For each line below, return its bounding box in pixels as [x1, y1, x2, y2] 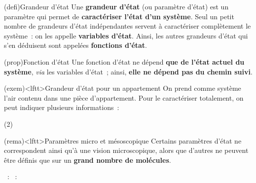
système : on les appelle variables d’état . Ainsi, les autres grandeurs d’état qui [4, 30, 248, 40]
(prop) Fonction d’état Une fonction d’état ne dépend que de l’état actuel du [4, 56, 245, 67]
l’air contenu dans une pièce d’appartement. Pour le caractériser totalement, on [4, 92, 244, 103]
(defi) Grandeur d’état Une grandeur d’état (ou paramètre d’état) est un [4, 1, 229, 11]
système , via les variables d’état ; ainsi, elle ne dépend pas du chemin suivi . [4, 66, 253, 76]
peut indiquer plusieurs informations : [4, 102, 119, 112]
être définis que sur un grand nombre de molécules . [4, 154, 171, 165]
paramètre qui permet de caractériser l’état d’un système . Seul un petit [4, 11, 234, 21]
